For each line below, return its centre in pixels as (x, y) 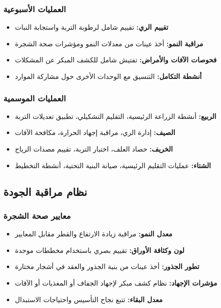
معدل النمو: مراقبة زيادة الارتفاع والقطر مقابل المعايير (94, 234)
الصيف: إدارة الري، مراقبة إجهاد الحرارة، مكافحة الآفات (95, 132)
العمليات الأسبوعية (35, 9)
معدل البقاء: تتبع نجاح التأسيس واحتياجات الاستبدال (89, 299)
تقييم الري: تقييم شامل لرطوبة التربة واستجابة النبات (92, 27)
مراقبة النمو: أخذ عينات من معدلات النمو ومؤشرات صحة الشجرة (109, 43)
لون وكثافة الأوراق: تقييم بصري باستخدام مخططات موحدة (100, 250)
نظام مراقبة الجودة (45, 191)
